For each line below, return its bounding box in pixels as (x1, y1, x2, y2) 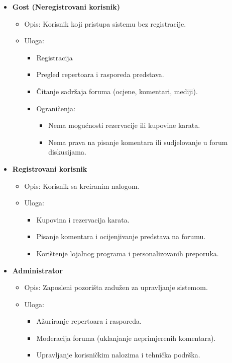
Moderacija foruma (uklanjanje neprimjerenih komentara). (36, 332, 216, 343)
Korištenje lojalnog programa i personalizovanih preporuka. (36, 248, 219, 258)
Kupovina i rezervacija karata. (36, 214, 130, 225)
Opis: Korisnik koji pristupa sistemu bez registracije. (24, 18, 186, 29)
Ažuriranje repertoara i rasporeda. (36, 316, 142, 326)
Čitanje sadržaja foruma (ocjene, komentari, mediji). (36, 86, 198, 96)
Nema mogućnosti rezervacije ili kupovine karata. (48, 120, 200, 130)
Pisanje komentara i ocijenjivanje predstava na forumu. (36, 231, 206, 242)
